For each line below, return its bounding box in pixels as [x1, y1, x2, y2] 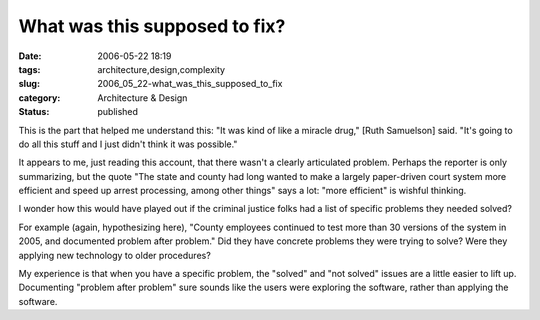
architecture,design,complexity [97, 63, 225, 75]
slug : [18, 78, 40, 90]
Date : [18, 50, 42, 62]
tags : [18, 63, 41, 75]
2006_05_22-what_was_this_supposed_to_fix [97, 78, 283, 90]
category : [18, 91, 61, 104]
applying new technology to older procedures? [18, 249, 212, 261]
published [97, 106, 139, 118]
